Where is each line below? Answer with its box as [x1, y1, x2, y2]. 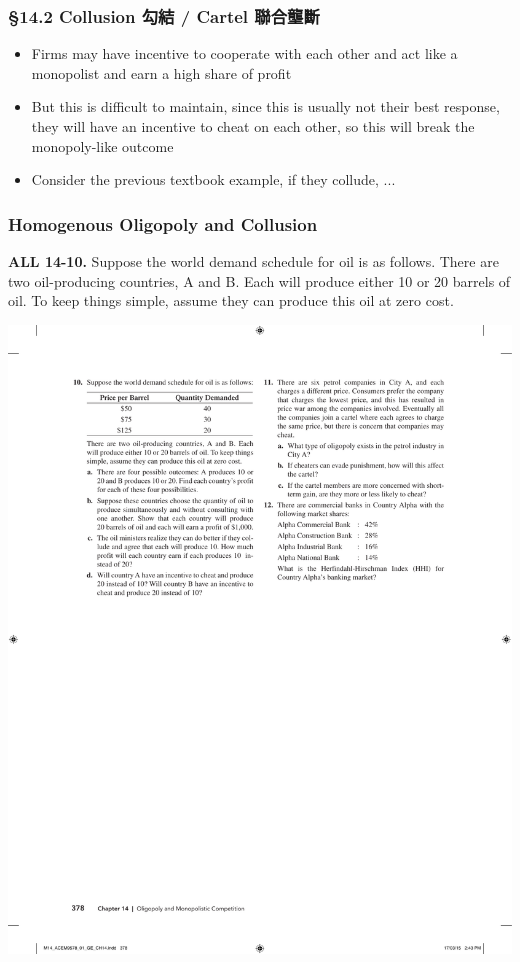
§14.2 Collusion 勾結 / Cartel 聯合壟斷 [8, 3, 320, 28]
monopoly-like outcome [31, 135, 174, 156]
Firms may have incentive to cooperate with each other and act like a [31, 43, 458, 64]
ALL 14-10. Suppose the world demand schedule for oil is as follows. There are [8, 251, 499, 271]
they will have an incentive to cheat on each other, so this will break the [31, 116, 475, 136]
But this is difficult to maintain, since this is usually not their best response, [31, 96, 500, 117]
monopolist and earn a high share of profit [31, 62, 292, 83]
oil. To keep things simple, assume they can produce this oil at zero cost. [8, 290, 454, 311]
